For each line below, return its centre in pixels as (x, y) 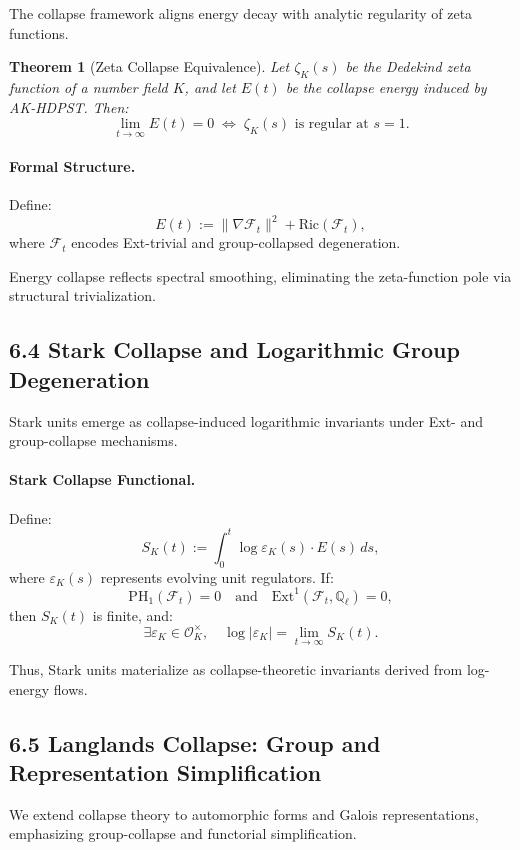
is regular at (331, 124)
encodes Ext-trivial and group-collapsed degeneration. (236, 242)
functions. (39, 32)
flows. (70, 688)
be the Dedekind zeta (408, 66)
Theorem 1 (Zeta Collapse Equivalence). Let (149, 66)
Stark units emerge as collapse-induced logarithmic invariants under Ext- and (246, 420)
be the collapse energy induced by (386, 86)
